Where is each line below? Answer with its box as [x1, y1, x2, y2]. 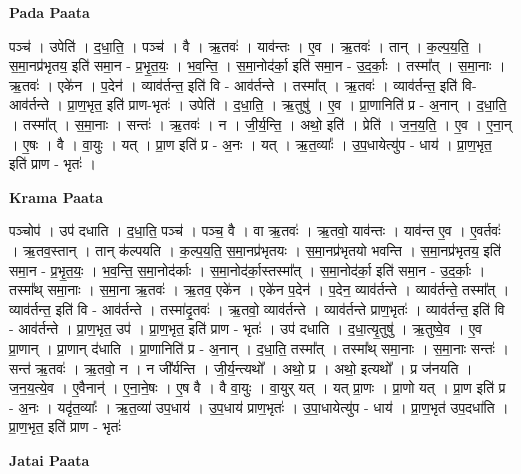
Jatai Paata [9, 449, 90, 470]
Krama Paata [9, 186, 103, 207]
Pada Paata [9, 2, 90, 22]
